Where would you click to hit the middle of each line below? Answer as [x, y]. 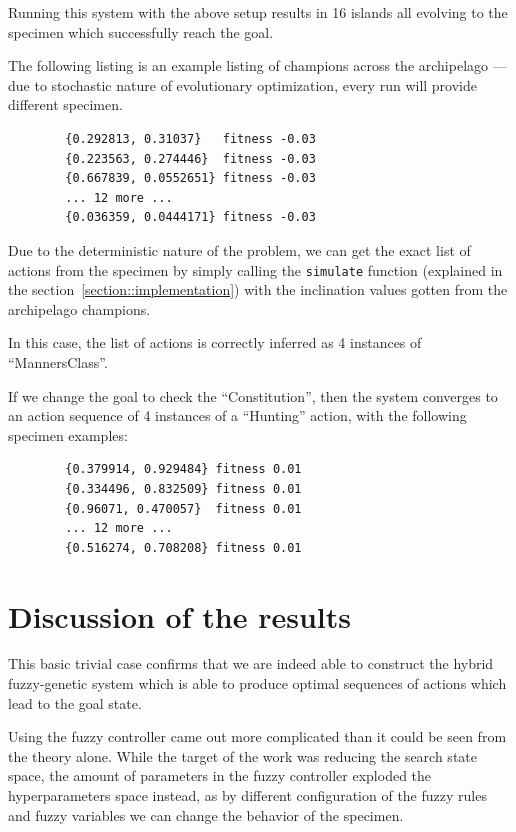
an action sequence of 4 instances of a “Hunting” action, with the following [237, 415]
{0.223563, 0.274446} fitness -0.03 [190, 158]
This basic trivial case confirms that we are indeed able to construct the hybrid [251, 663]
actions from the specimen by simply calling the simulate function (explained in [255, 269]
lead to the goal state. [75, 702]
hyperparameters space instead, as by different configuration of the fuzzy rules [247, 795]
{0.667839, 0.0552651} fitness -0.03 [190, 178]
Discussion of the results [179, 615]
